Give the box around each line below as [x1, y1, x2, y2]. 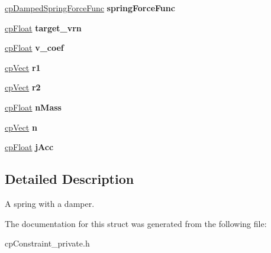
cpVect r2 [5, 81, 41, 93]
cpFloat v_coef [5, 41, 64, 54]
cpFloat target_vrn [5, 21, 82, 34]
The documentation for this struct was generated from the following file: [5, 217, 267, 229]
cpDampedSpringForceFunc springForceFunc [5, 2, 175, 14]
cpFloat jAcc [5, 141, 54, 153]
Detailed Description [5, 170, 134, 188]
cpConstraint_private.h [5, 237, 90, 249]
